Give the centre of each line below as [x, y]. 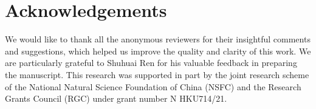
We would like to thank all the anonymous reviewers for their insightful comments [158, 39]
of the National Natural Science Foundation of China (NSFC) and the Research [153, 86]
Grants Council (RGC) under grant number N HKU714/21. [116, 98]
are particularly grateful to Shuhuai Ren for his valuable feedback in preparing [151, 63]
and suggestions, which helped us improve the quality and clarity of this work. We [158, 51]
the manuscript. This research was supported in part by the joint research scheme [157, 74]
